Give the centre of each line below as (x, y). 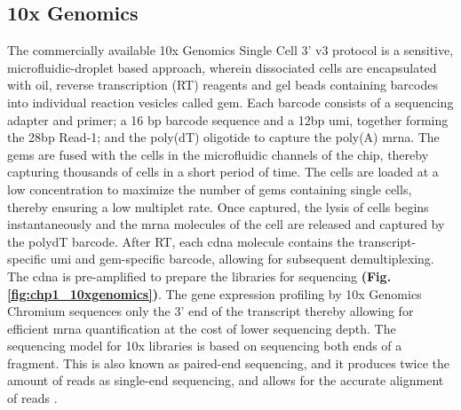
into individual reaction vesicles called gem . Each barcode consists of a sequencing (230, 102)
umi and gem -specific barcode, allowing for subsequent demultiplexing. (242, 259)
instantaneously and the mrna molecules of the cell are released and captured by (226, 224)
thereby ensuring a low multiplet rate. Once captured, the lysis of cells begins (218, 206)
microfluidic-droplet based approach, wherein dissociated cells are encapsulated (222, 67)
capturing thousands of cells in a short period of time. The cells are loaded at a (223, 172)
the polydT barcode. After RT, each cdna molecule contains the (181, 241)
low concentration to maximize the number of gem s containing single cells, (210, 189)
